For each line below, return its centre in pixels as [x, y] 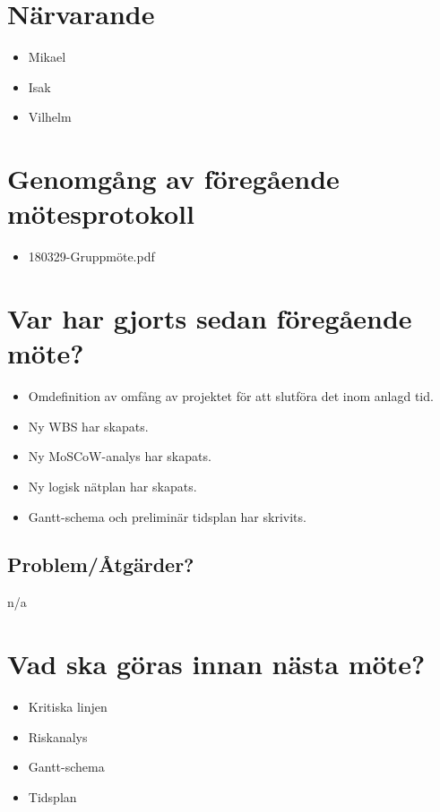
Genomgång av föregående [173, 179]
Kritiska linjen [68, 707]
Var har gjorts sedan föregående [210, 318]
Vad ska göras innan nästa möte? [216, 664]
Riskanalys [58, 736]
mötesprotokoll [101, 214]
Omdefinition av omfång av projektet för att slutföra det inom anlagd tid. [231, 396]
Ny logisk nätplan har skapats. [112, 486]
